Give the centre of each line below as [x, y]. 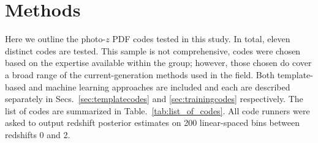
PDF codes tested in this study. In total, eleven [201, 39]
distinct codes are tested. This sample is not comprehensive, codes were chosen [153, 50]
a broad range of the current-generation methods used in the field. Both [140, 74]
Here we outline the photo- [55, 39]
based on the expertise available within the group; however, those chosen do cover [158, 63]
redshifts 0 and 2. [38, 134]
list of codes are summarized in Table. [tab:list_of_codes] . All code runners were [157, 110]
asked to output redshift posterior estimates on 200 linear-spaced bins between [152, 123]
